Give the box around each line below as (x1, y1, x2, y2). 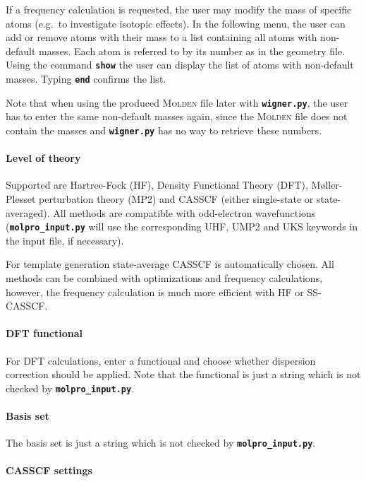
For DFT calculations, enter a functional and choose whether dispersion (6, 353, 316, 368)
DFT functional (6, 326, 83, 341)
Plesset (6, 191, 36, 206)
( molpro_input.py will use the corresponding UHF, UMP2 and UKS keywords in (6, 219, 358, 234)
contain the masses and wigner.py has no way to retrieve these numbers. (6, 122, 322, 137)
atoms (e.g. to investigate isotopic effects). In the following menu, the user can (6, 16, 346, 30)
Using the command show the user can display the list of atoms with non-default (6, 57, 354, 72)
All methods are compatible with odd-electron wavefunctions (53, 205, 316, 220)
